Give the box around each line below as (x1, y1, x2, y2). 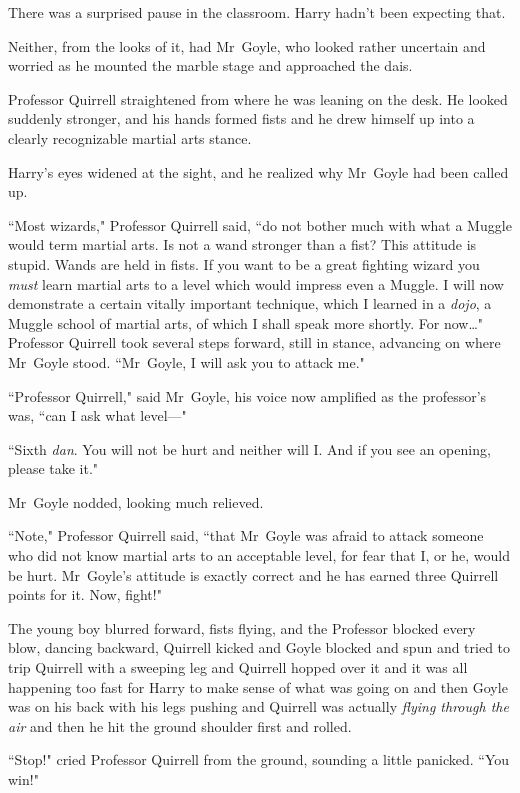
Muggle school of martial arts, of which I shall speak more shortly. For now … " (8, 312, 484, 333)
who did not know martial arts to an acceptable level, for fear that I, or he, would (8, 545, 510, 566)
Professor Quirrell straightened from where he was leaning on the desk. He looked (8, 88, 508, 109)
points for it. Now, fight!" (8, 584, 162, 605)
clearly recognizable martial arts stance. (8, 127, 252, 148)
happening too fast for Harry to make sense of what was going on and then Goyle (8, 676, 508, 697)
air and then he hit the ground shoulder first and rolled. (8, 715, 352, 736)
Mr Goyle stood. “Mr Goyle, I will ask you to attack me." (8, 351, 365, 372)
